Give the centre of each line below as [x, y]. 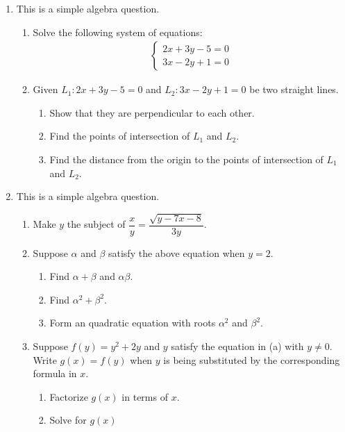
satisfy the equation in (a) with [237, 346]
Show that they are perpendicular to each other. [152, 112]
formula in [55, 373]
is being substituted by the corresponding [252, 359]
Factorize [69, 396]
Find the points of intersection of [120, 136]
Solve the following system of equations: [118, 32]
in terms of [145, 396]
